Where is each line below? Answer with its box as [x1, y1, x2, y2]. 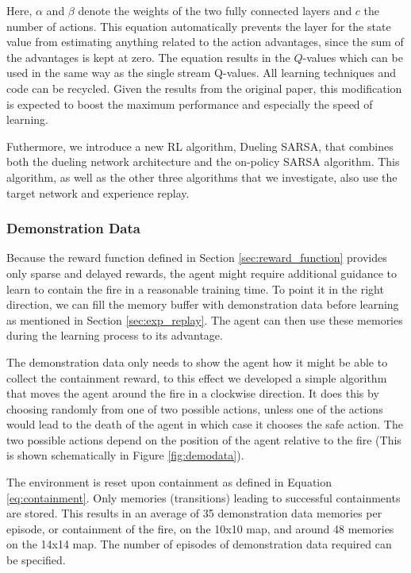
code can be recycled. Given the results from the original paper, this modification [6, 79, 402, 96]
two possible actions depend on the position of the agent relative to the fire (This [6, 431, 401, 448]
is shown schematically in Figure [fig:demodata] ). [6, 447, 244, 463]
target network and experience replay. [6, 184, 190, 201]
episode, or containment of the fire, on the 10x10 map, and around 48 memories [6, 520, 394, 536]
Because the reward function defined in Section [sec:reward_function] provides [6, 249, 387, 266]
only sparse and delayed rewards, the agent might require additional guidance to [6, 264, 397, 281]
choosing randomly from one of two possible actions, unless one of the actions [6, 400, 383, 417]
